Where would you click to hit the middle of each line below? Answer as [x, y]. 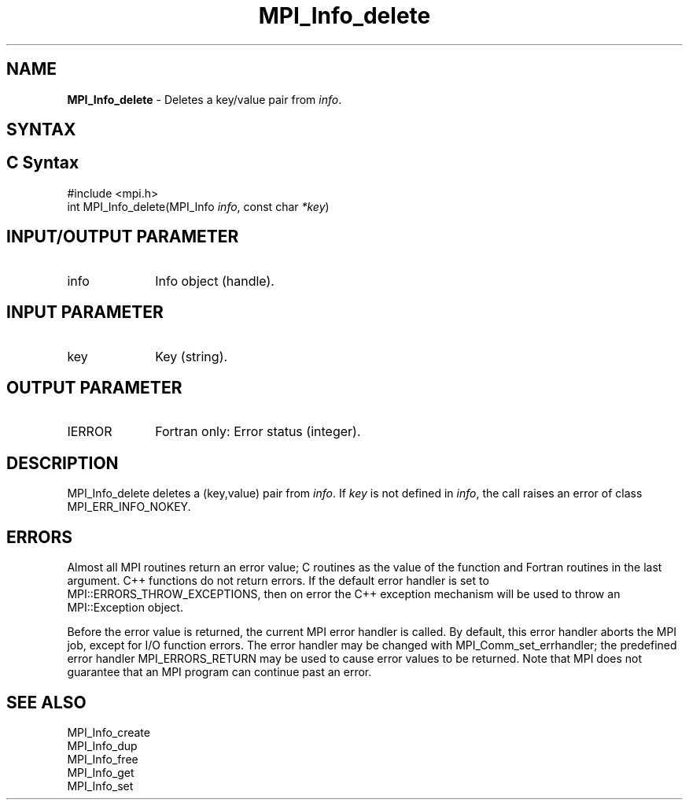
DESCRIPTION [63, 463]
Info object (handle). [215, 281]
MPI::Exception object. [125, 608]
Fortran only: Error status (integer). [258, 432]
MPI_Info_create [109, 732]
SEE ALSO [46, 702]
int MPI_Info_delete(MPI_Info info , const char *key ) [198, 206]
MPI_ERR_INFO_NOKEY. [129, 507]
